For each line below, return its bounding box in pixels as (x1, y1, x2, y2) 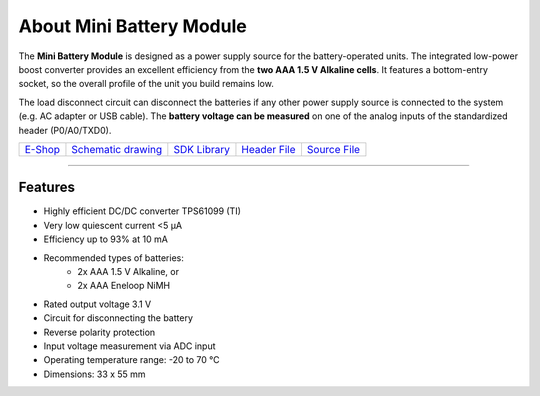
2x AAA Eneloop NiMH (77, 280, 170, 292)
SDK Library (173, 142, 230, 156)
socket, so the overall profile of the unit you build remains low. (18, 78, 274, 90)
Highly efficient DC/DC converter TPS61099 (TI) (43, 205, 242, 217)
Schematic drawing (71, 142, 163, 156)
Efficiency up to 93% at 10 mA (43, 233, 169, 245)
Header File (241, 142, 296, 156)
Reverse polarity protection (43, 326, 156, 338)
